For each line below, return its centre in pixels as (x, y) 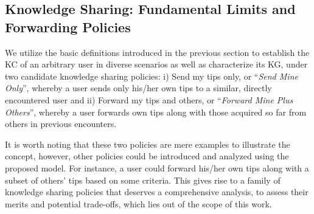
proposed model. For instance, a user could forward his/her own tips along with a (157, 167)
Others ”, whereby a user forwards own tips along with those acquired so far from (156, 112)
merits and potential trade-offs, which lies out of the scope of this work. (138, 203)
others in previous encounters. (61, 124)
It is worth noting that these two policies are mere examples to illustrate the (148, 144)
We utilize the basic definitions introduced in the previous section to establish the (157, 52)
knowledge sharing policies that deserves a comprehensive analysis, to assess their (157, 192)
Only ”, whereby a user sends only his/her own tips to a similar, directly (138, 88)
